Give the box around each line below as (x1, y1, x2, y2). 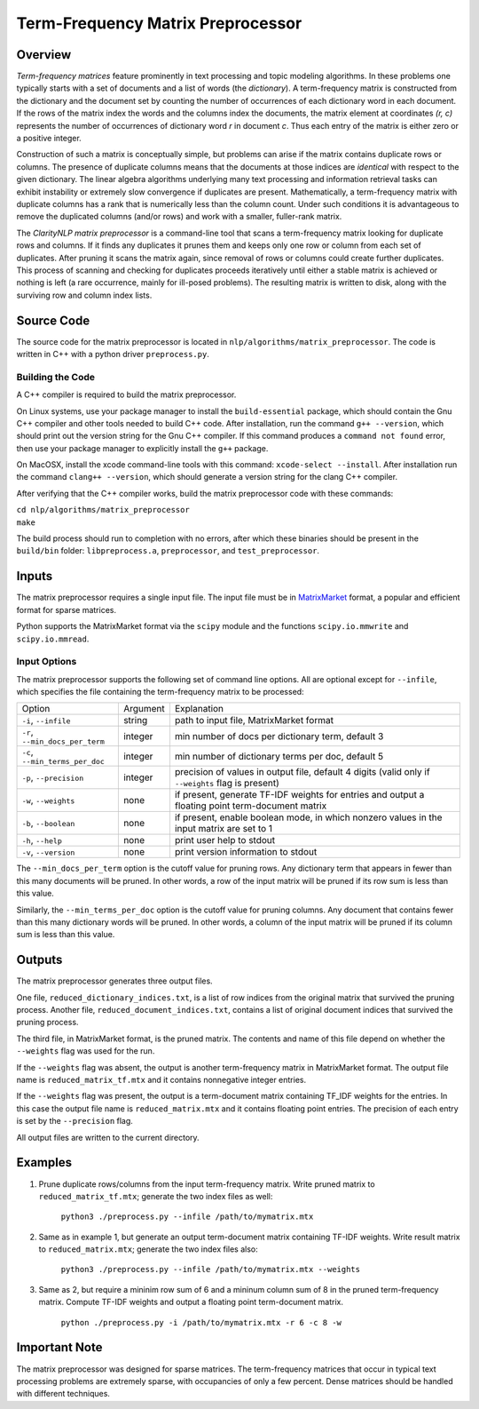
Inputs (16, 569, 53, 584)
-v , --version (21, 846, 75, 858)
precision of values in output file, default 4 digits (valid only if (174, 766, 430, 778)
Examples (16, 1155, 73, 1170)
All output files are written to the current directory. (16, 1132, 200, 1142)
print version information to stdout (174, 846, 318, 858)
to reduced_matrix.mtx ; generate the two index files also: (38, 1244, 258, 1254)
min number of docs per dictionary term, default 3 (174, 729, 384, 742)
